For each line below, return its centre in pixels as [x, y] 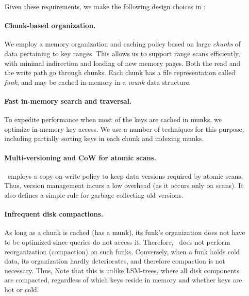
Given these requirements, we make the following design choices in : [105, 6]
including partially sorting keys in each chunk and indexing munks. [104, 138]
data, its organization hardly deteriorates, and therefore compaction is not [115, 261]
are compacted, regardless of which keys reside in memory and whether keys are [123, 280]
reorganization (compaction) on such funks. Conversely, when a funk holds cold [122, 251]
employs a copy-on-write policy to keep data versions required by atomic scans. [125, 176]
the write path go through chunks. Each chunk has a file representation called [120, 72]
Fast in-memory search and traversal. [68, 101]
